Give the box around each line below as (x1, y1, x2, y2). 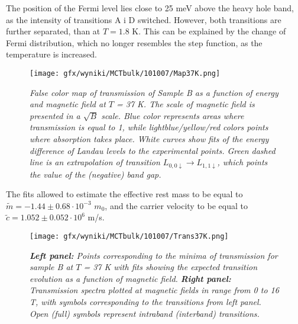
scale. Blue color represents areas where (101, 109, 244, 121)
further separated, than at (6, 25, 101, 37)
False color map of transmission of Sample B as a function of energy (30, 86, 278, 98)
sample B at (30, 261, 73, 273)
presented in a (30, 109, 80, 121)
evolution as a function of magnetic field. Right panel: (30, 272, 231, 284)
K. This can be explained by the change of (132, 25, 286, 37)
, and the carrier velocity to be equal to (105, 199, 248, 211)
